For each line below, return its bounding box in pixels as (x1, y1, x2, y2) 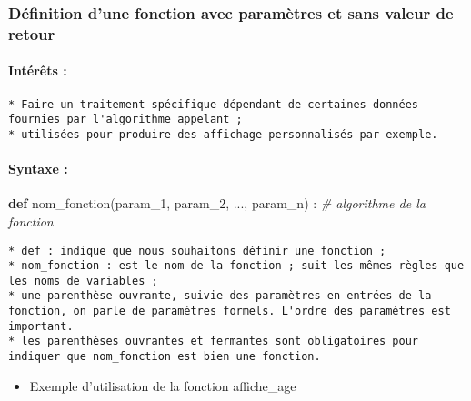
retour (8, 22, 55, 45)
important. (8, 319, 74, 333)
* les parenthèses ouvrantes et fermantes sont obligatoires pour (8, 335, 419, 348)
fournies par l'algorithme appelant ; (8, 113, 243, 126)
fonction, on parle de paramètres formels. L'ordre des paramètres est (8, 305, 451, 318)
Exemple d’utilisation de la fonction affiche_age (29, 376, 296, 395)
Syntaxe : (8, 159, 68, 178)
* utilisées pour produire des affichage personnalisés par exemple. (8, 127, 438, 141)
